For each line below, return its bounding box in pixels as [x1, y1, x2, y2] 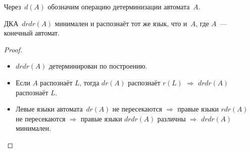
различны [157, 113, 186, 123]
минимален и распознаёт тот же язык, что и [54, 18, 187, 28]
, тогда [79, 77, 100, 87]
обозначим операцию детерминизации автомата [48, 1, 190, 11]
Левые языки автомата [15, 104, 83, 114]
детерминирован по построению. [49, 61, 148, 71]
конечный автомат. [4, 28, 60, 38]
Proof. [4, 44, 22, 54]
